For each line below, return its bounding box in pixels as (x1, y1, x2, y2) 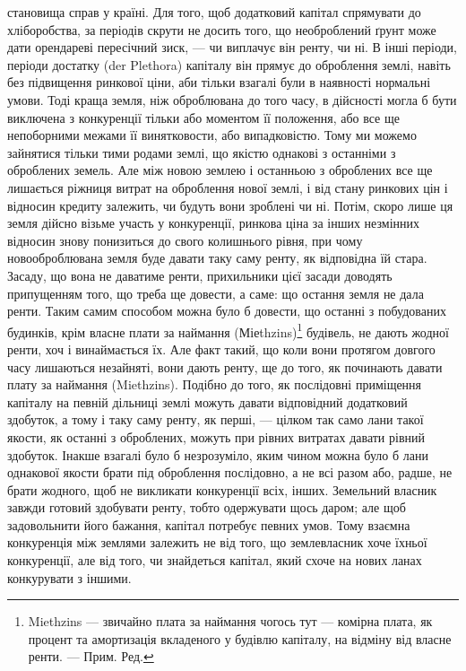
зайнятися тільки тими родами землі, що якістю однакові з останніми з (7, 143, 396, 161)
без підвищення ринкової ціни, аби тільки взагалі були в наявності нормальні (7, 73, 431, 91)
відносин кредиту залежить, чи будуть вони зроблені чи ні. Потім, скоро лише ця (7, 196, 453, 214)
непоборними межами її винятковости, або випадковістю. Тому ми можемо (7, 126, 417, 144)
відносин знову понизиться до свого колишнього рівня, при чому (7, 231, 363, 249)
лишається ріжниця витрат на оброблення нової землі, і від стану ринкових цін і (7, 178, 448, 196)
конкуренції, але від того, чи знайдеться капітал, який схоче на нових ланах (7, 551, 422, 570)
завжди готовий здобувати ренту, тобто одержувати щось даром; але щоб (7, 498, 406, 517)
